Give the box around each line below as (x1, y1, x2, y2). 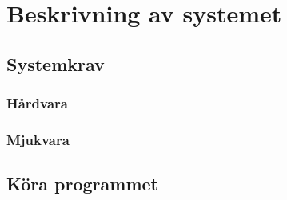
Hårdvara (6, 93, 69, 113)
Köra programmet (6, 171, 158, 196)
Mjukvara (6, 129, 70, 149)
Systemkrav (6, 51, 105, 76)
